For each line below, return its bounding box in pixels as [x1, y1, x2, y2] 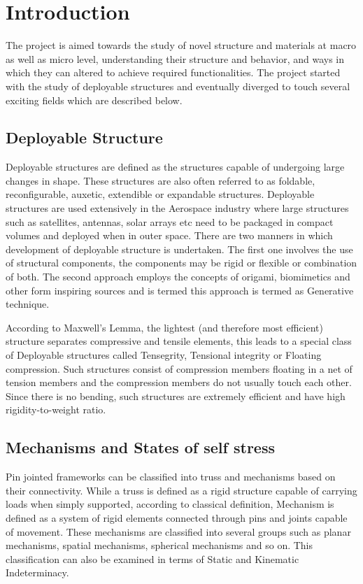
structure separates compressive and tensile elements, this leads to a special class [6, 334, 352, 348]
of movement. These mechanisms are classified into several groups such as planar [6, 524, 351, 539]
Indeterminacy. [6, 565, 69, 580]
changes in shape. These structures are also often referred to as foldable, [6, 173, 315, 187]
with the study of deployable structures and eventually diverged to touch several [6, 78, 350, 93]
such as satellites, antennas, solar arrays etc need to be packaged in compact [6, 214, 334, 229]
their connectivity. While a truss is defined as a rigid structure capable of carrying [6, 483, 357, 497]
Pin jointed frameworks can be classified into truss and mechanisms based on [6, 469, 336, 484]
